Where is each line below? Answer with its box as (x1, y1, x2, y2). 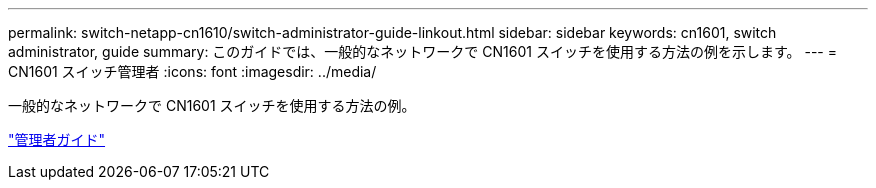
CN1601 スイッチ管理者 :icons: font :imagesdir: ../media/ (8, 63, 377, 80)
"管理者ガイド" (8, 131, 106, 148)
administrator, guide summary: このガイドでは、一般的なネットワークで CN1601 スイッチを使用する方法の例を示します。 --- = (8, 43, 837, 60)
